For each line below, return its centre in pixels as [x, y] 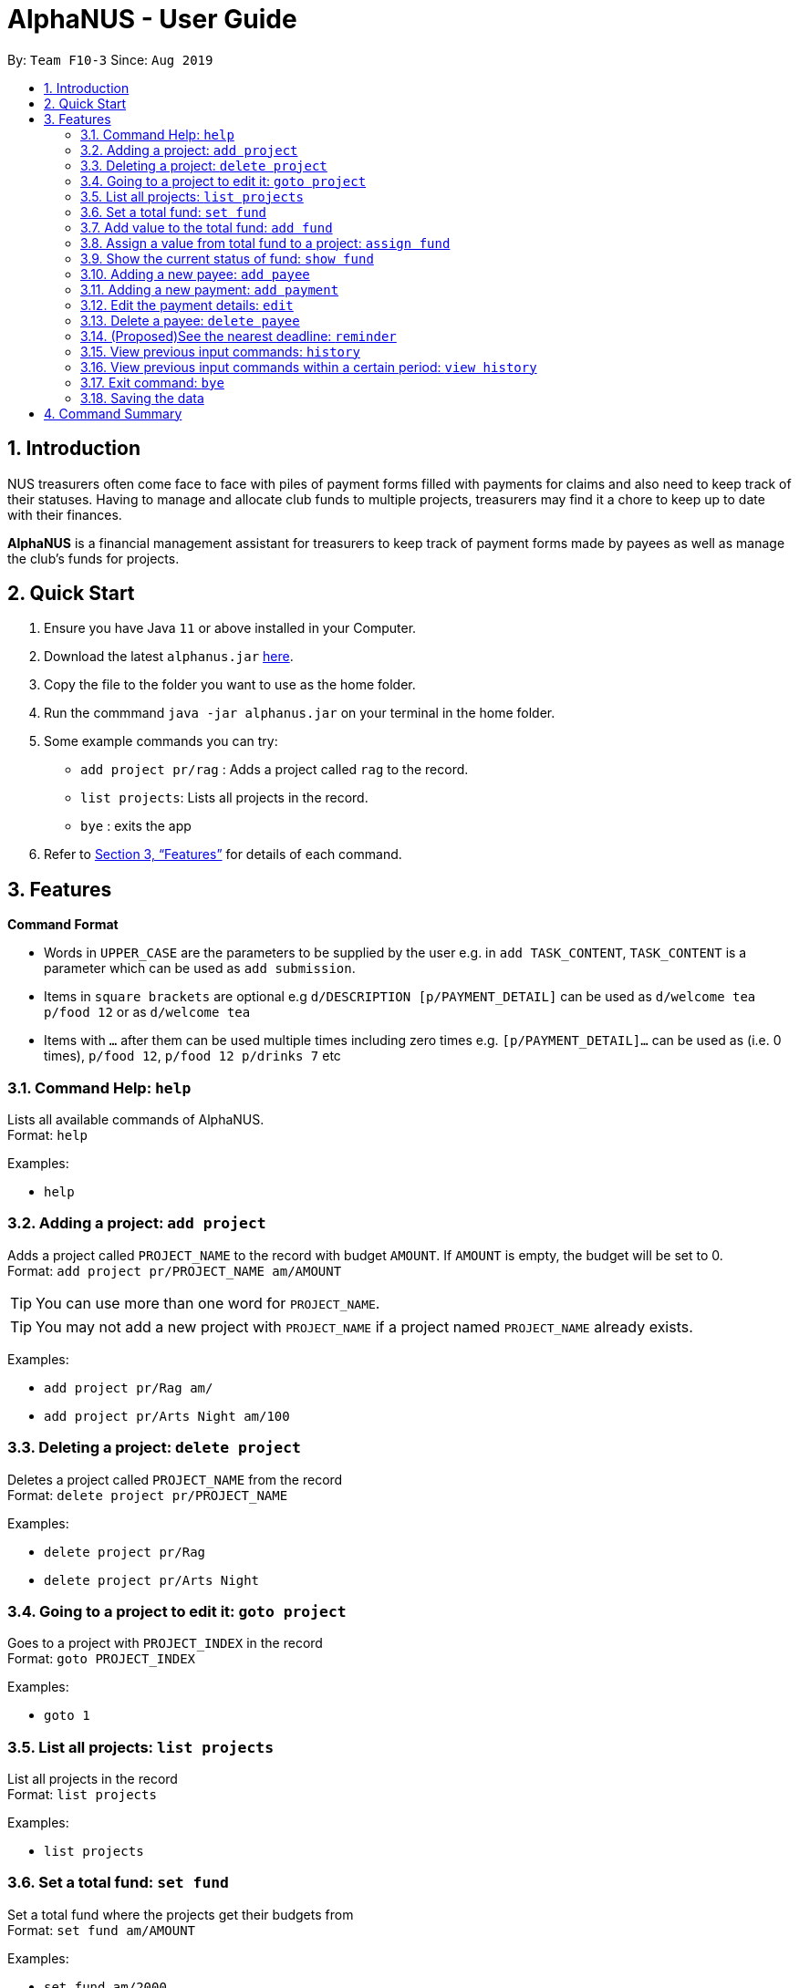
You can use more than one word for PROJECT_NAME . [208, 1303]
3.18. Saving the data [142, 398]
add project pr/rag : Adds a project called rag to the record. [275, 770]
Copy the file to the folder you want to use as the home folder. [230, 685]
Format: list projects [82, 1795]
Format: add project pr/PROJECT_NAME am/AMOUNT [175, 1270]
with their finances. [65, 514]
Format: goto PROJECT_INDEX [101, 1659]
